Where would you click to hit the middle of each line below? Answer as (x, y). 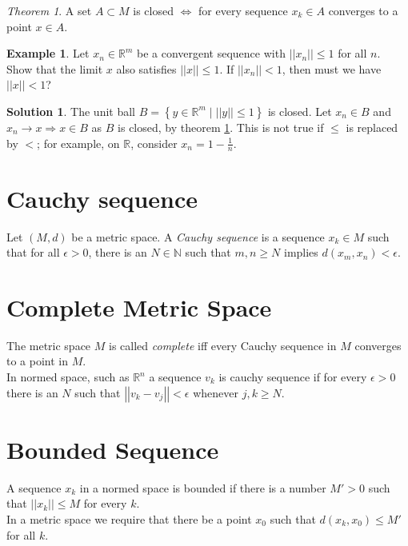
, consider (154, 143)
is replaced (372, 127)
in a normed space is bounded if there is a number (203, 487)
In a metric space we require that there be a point (129, 518)
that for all (33, 252)
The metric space (49, 345)
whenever (216, 392)
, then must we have (332, 68)
